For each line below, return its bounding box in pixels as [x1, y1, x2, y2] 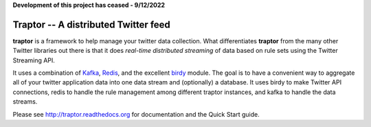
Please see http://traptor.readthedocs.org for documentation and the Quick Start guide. [12, 110, 260, 118]
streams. [12, 97, 38, 106]
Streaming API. [12, 56, 55, 65]
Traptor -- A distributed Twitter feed [12, 19, 171, 30]
